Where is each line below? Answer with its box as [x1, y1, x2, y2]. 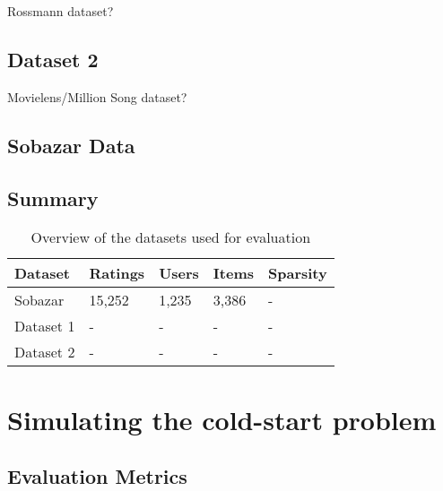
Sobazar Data [7, 131, 135, 159]
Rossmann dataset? [7, 2, 114, 20]
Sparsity [268, 263, 327, 284]
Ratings [89, 263, 145, 284]
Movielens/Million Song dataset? [7, 87, 187, 106]
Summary [7, 184, 99, 211]
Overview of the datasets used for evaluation [30, 227, 311, 248]
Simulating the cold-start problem [7, 401, 437, 437]
